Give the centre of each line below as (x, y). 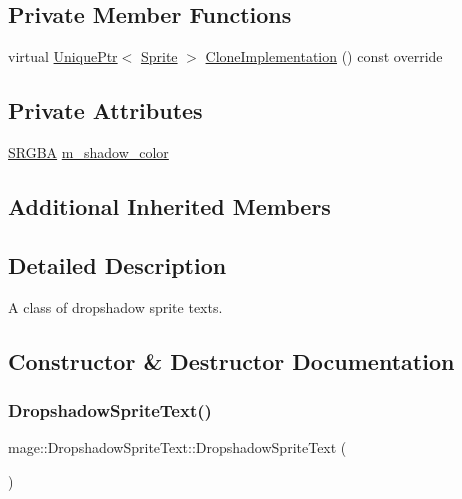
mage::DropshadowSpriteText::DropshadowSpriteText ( (177, 447)
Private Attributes (105, 110)
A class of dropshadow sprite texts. (115, 306)
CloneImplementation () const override (324, 56)
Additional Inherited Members (169, 205)
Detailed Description (117, 264)
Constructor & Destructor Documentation (231, 360)
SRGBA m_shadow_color (88, 152)
